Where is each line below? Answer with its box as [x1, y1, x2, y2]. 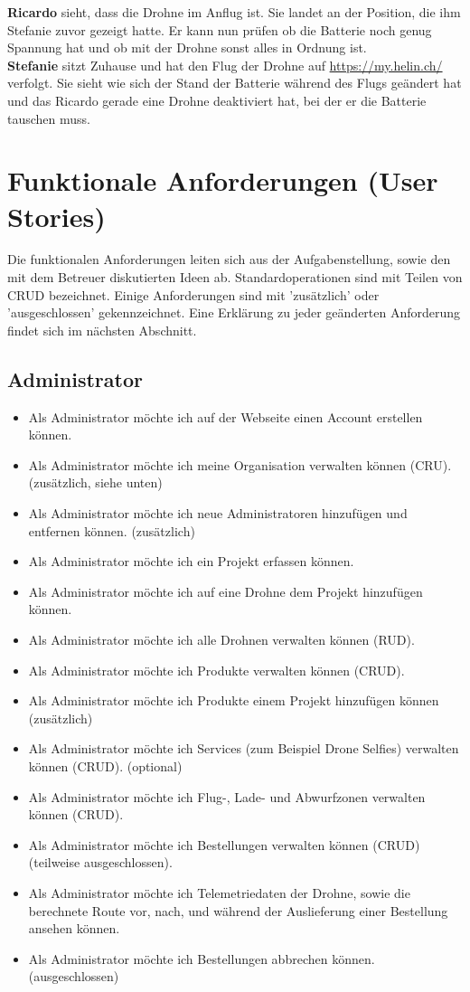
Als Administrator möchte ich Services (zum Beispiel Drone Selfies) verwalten [28, 739, 459, 758]
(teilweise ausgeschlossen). [28, 853, 173, 872]
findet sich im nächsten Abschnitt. [7, 320, 197, 339]
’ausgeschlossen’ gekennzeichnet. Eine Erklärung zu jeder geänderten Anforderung [7, 303, 461, 322]
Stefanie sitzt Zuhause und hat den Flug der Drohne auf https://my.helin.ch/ [7, 55, 443, 74]
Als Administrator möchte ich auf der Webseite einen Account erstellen [28, 407, 423, 426]
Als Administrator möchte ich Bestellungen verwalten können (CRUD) [28, 835, 420, 854]
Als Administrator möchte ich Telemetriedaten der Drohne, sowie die [28, 883, 410, 902]
